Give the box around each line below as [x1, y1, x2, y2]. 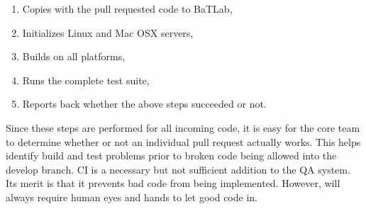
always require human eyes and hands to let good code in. [6, 189, 257, 204]
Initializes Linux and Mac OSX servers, [22, 25, 194, 40]
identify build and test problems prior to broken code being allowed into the [6, 148, 337, 163]
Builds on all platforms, [22, 49, 126, 64]
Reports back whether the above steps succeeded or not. [22, 96, 267, 111]
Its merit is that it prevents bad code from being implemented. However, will [6, 176, 340, 191]
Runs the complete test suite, [22, 72, 150, 87]
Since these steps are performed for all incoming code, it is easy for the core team [6, 120, 360, 135]
